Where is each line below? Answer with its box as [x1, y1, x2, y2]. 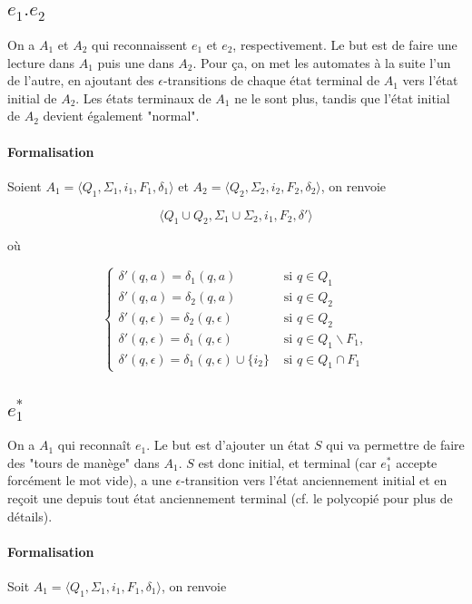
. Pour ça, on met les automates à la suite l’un [192, 53, 451, 72]
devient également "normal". [43, 106, 200, 125]
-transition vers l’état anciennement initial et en [181, 471, 447, 490]
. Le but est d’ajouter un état [146, 435, 310, 454]
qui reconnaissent [92, 34, 188, 54]
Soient [7, 176, 42, 195]
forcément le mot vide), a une [7, 471, 172, 490]
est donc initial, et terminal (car [198, 453, 377, 472]
